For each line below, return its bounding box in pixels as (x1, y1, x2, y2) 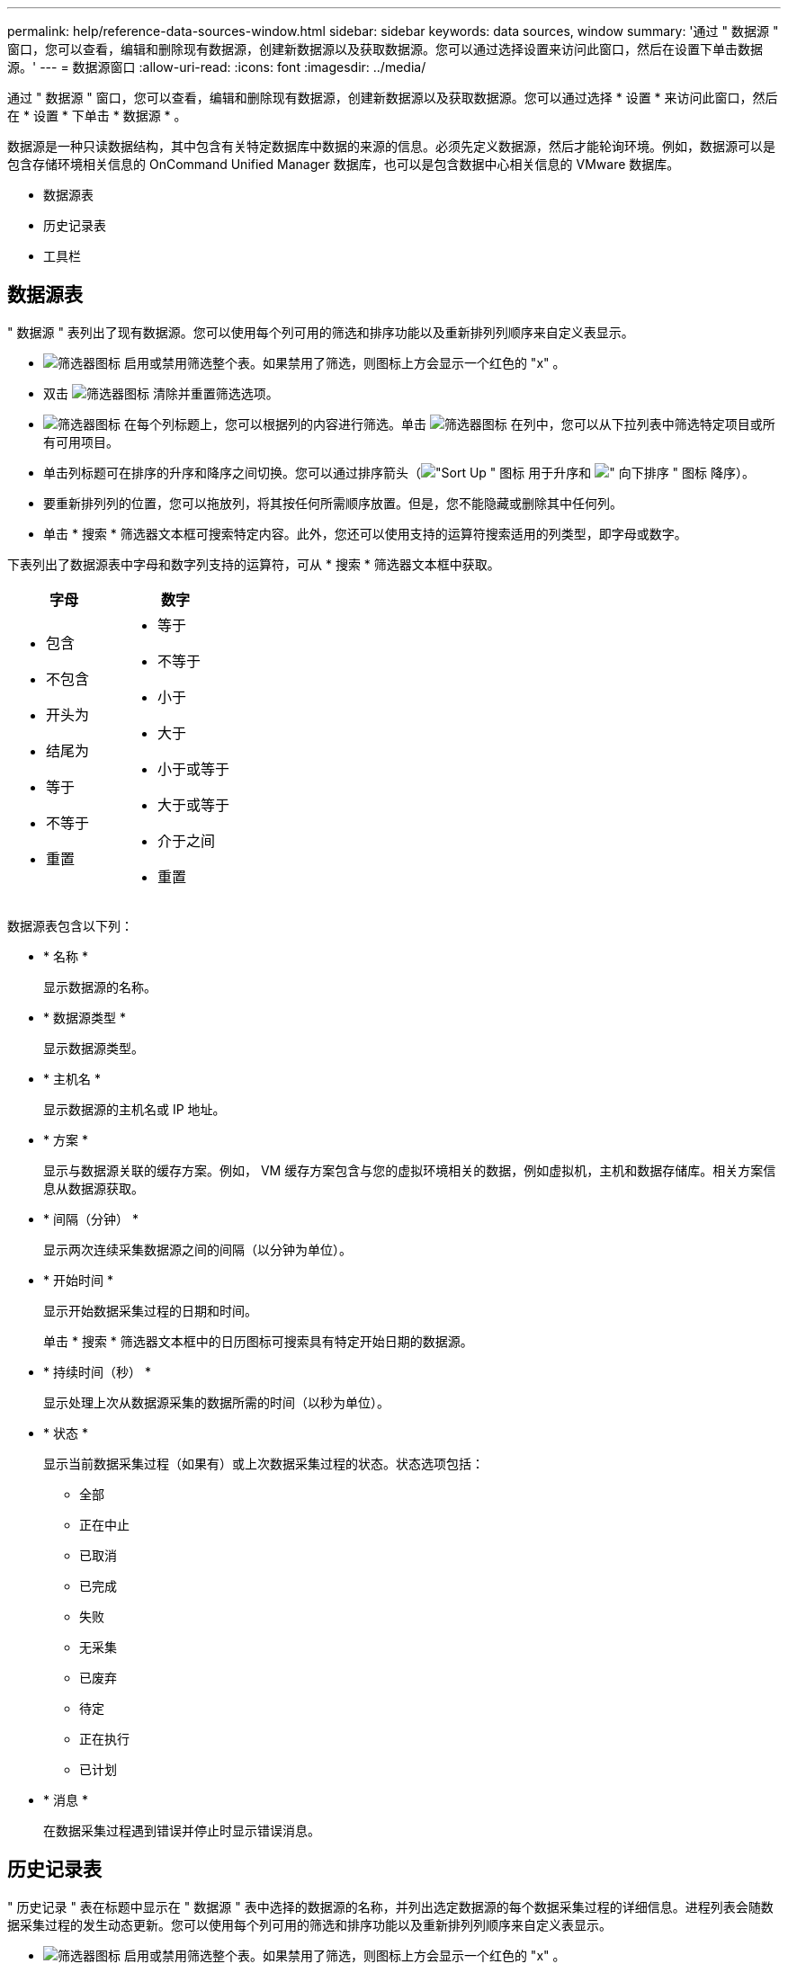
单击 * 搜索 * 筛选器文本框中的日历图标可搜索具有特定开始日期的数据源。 (43, 1333, 473, 1349)
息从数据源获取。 (43, 1180, 144, 1196)
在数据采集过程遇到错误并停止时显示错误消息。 (43, 1822, 320, 1838)
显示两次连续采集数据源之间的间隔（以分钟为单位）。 (43, 1241, 352, 1257)
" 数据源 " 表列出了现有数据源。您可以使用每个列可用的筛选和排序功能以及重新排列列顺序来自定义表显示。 (7, 324, 634, 340)
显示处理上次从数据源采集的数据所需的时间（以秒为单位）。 (43, 1394, 390, 1410)
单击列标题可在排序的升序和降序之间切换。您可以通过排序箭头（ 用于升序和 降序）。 (43, 464, 755, 480)
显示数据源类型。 (43, 1040, 144, 1056)
